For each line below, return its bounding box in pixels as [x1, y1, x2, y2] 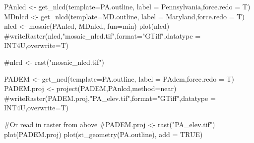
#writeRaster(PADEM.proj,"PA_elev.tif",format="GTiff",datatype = [4, 93, 216, 103]
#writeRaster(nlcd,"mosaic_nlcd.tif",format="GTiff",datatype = [4, 30, 201, 41]
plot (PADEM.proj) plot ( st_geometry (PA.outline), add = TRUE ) [4, 129, 203, 139]
